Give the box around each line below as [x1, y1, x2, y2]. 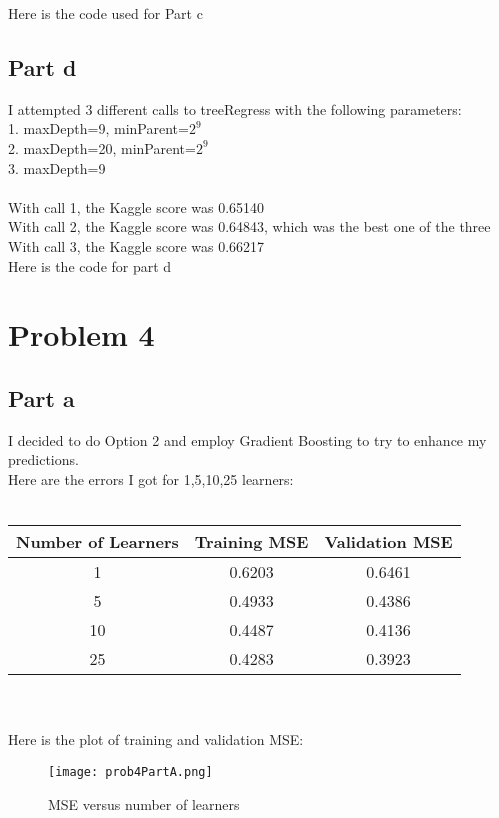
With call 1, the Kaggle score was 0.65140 [8, 196, 265, 217]
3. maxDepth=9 [8, 157, 106, 178]
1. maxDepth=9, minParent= [8, 118, 189, 139]
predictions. [8, 449, 79, 470]
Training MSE [194, 530, 309, 554]
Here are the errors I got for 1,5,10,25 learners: [8, 468, 294, 489]
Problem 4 [8, 314, 155, 355]
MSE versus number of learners [48, 793, 240, 814]
